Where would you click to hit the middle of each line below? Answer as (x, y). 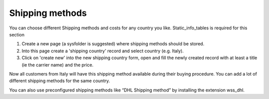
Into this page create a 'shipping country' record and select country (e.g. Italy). (103, 51)
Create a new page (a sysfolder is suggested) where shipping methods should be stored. (113, 44)
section (17, 34)
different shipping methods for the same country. (60, 81)
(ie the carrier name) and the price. (58, 65)
